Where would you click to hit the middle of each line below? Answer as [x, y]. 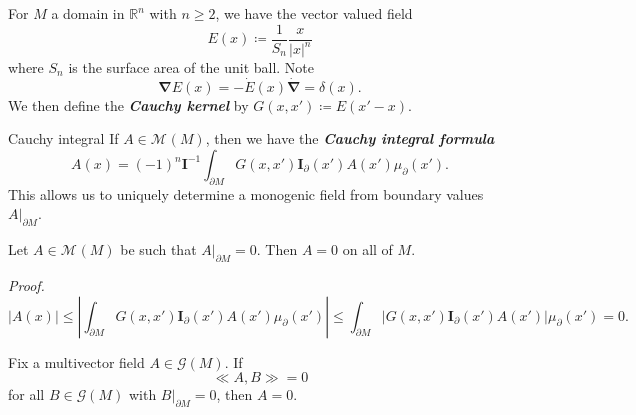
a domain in [88, 13]
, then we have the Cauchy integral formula [350, 138]
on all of [367, 249]
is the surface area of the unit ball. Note [191, 67]
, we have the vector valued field [314, 13]
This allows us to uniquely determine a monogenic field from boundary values [246, 193]
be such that [158, 249]
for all [26, 394]
